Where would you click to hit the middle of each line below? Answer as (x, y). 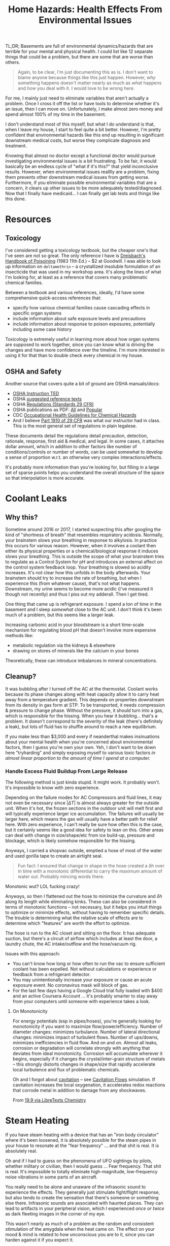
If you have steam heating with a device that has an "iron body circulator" (82, 1135)
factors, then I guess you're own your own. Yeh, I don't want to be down (81, 747)
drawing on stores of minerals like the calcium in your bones (76, 651)
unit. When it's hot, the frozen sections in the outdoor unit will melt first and (84, 808)
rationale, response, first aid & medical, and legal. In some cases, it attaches (85, 441)
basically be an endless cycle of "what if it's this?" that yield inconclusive (82, 167)
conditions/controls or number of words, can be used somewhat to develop (84, 452)
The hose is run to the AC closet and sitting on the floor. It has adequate (80, 933)
